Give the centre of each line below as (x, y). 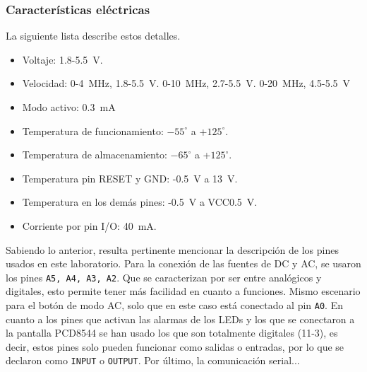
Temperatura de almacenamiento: (95, 155)
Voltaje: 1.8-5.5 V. (62, 59)
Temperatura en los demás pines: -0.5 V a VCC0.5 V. (140, 202)
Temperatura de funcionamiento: (93, 130)
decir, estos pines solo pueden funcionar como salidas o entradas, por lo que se (175, 346)
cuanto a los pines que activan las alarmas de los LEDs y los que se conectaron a (180, 319)
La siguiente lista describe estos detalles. (93, 36)
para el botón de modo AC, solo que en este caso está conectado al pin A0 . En (174, 305)
